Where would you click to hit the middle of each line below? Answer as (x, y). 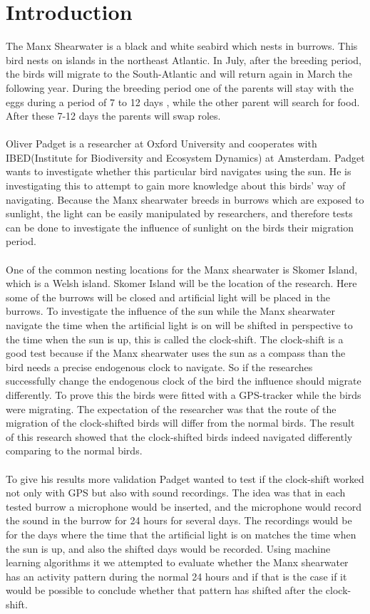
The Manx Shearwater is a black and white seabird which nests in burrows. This (182, 46)
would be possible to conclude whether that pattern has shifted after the (164, 590)
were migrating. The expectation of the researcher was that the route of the (171, 409)
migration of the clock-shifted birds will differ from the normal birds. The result (180, 423)
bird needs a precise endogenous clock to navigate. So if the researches (159, 366)
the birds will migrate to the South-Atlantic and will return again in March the (179, 74)
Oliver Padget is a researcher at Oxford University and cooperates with (161, 144)
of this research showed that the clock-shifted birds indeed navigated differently (179, 436)
